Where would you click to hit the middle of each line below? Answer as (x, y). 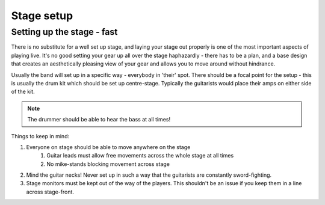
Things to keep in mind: (40, 136)
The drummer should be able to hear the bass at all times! (99, 120)
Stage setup (42, 16)
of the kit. (23, 92)
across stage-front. (50, 192)
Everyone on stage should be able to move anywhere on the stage (108, 147)
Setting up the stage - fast (64, 32)
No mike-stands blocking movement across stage (108, 164)
